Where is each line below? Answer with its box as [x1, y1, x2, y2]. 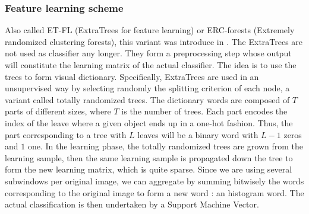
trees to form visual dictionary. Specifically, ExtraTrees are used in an [5, 70, 259, 82]
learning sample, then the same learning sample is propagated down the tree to [5, 151, 293, 164]
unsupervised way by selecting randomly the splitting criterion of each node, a [5, 82, 290, 94]
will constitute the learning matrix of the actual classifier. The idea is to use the [5, 59, 297, 71]
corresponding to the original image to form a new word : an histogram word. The [5, 186, 304, 199]
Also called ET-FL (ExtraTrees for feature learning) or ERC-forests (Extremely [5, 24, 295, 36]
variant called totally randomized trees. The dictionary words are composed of [5, 93, 290, 106]
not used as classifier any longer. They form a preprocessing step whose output [5, 47, 292, 59]
